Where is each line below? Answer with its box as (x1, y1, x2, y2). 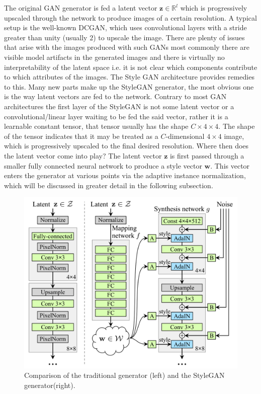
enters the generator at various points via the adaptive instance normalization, (4, 170, 246, 181)
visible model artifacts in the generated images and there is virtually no (4, 51, 225, 62)
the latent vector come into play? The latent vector (4, 150, 162, 161)
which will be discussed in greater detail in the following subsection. (4, 180, 213, 190)
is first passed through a (169, 150, 244, 161)
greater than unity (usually (4, 32, 88, 42)
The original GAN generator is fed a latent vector (4, 3, 157, 13)
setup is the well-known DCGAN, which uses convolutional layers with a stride (4, 22, 247, 33)
